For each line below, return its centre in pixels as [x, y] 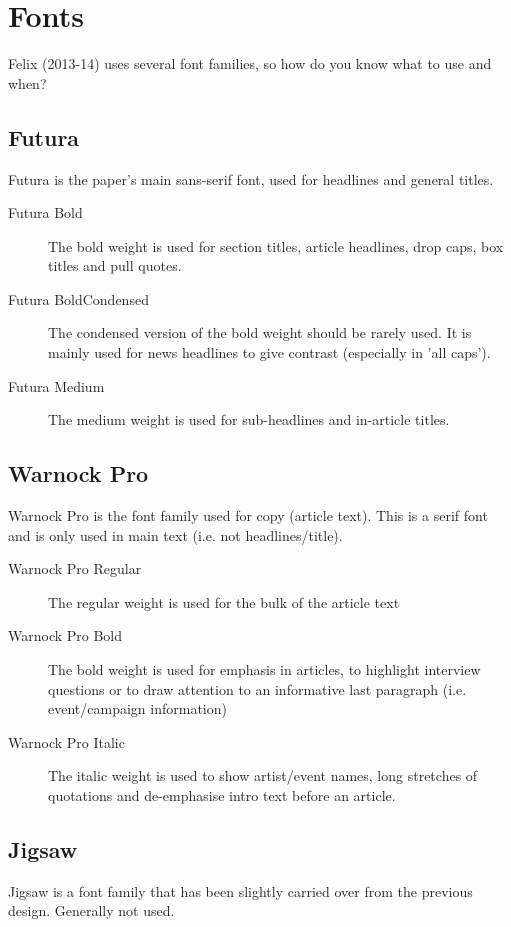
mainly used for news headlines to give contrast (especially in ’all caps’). [269, 352]
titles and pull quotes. [115, 265]
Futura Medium [56, 385]
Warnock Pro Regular [75, 568]
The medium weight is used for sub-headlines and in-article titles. [249, 419]
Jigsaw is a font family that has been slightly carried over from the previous [240, 890]
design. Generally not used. [91, 910]
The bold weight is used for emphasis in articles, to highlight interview [264, 669]
